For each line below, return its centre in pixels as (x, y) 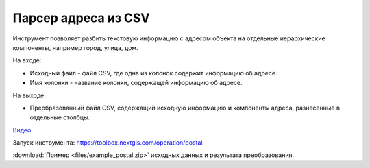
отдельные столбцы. (60, 117)
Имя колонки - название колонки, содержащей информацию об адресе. (136, 83)
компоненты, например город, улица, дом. (75, 47)
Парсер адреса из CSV (81, 18)
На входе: (27, 60)
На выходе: (29, 95)
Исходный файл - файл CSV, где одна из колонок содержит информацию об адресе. (153, 73)
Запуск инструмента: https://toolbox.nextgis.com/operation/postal (108, 143)
